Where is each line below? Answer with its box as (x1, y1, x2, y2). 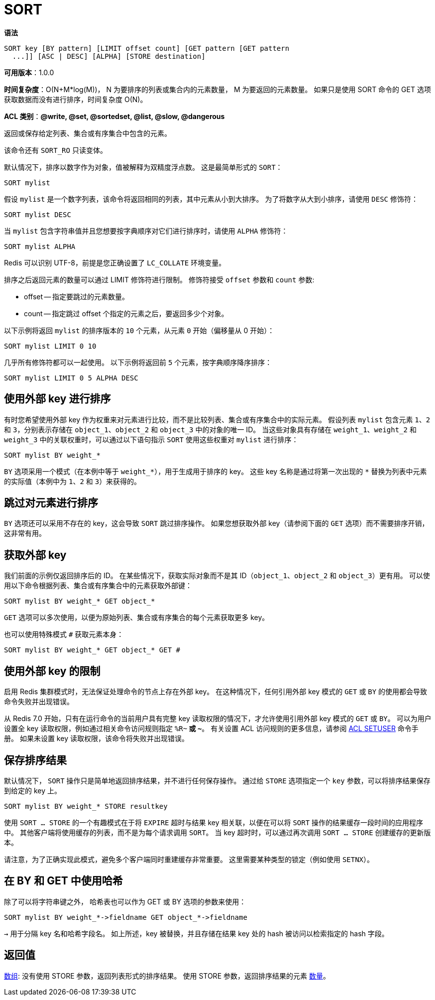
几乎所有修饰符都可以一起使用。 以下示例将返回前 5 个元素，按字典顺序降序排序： (4, 358, 272, 367)
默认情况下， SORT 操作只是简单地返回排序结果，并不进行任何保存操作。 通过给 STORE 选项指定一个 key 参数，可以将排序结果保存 (4, 776, 431, 785)
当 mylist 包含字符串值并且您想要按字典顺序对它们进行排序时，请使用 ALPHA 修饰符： (4, 226, 288, 235)
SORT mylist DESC (4, 210, 71, 219)
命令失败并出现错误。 (4, 697, 74, 706)
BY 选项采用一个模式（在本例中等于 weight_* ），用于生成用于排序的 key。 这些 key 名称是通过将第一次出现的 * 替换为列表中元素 (4, 467, 427, 476)
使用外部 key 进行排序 (4, 392, 111, 405)
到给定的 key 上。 (4, 786, 62, 795)
